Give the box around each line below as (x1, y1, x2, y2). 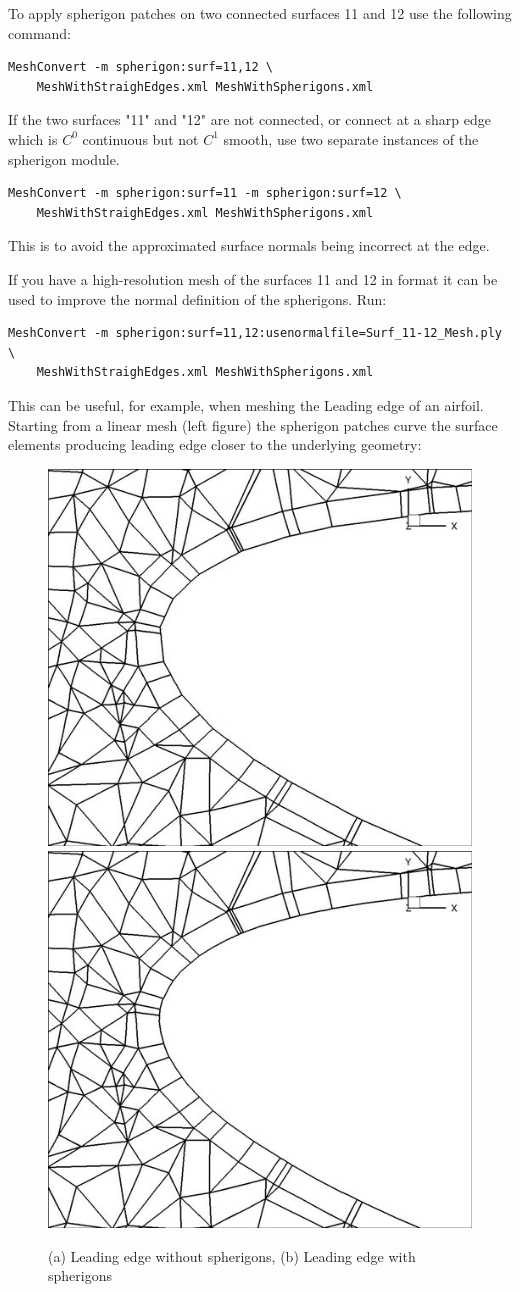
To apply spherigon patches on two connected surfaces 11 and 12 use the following (8, 3, 512, 23)
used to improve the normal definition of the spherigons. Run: (8, 288, 387, 309)
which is (8, 128, 58, 149)
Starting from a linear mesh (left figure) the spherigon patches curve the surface (8, 414, 498, 435)
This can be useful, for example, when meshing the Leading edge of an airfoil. (8, 394, 484, 415)
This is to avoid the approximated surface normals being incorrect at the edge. (8, 235, 490, 256)
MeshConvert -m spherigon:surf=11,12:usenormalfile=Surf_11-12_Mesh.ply (8, 326, 502, 341)
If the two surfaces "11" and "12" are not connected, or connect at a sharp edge (8, 109, 491, 130)
